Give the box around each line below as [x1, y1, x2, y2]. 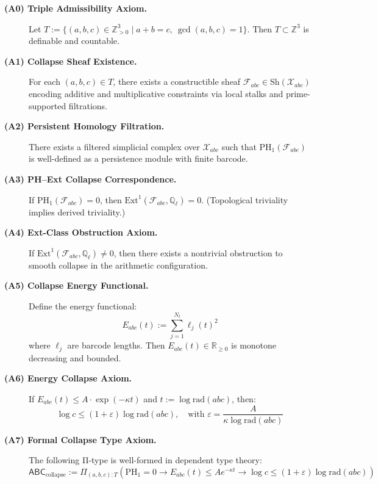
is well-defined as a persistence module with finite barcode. [29, 152, 248, 165]
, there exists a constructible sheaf [113, 75, 241, 88]
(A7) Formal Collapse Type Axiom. [4, 433, 157, 446]
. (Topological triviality [201, 193, 288, 206]
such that [221, 140, 257, 153]
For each [29, 75, 60, 88]
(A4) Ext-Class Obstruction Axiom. [4, 226, 158, 239]
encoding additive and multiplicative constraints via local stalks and [29, 87, 283, 99]
